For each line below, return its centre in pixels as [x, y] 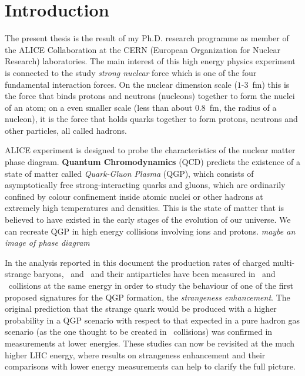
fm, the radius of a [243, 107]
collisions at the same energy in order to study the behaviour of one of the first [151, 285]
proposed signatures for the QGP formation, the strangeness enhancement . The [148, 297]
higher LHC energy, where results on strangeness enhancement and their [135, 354]
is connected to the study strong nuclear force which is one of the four [131, 72]
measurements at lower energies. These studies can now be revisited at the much [150, 343]
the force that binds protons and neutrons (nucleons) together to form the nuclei [150, 96]
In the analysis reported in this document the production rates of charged [138, 262]
